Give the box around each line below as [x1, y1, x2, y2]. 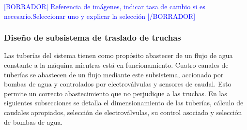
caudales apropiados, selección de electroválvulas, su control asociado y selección [4, 107, 242, 117]
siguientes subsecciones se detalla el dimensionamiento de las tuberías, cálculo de [4, 98, 244, 108]
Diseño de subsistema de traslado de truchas [4, 31, 181, 43]
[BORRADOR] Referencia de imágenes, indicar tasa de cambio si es [4, 1, 205, 11]
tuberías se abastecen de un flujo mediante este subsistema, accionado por [4, 69, 224, 79]
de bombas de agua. [4, 116, 63, 127]
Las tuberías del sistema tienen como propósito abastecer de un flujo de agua [4, 50, 233, 60]
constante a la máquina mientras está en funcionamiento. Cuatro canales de [4, 60, 229, 70]
